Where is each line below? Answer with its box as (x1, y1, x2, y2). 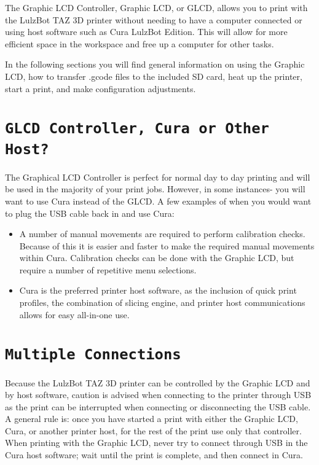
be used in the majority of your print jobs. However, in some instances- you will (5, 182, 305, 195)
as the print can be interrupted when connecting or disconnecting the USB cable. (5, 400, 311, 413)
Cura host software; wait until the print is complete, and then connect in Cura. (5, 448, 303, 461)
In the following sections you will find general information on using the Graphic (5, 58, 305, 71)
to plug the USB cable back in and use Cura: (5, 206, 175, 219)
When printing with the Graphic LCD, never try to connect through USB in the (5, 436, 308, 449)
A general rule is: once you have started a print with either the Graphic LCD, (5, 412, 298, 425)
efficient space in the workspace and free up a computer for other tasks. (5, 37, 274, 50)
